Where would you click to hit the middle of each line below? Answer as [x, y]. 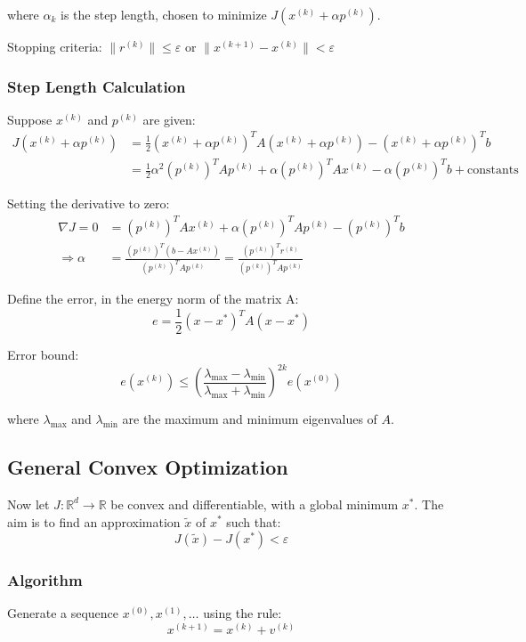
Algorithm [45, 580]
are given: [169, 119]
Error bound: [43, 355]
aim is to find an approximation [94, 521]
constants [493, 171]
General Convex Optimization [148, 467]
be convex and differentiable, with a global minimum [255, 504]
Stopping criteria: [55, 46]
